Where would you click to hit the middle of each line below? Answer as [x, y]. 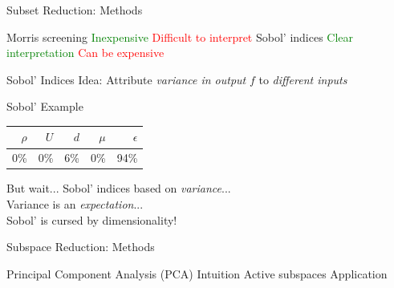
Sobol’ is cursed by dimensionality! [92, 219]
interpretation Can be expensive [85, 53]
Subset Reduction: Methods [75, 10]
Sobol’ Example [45, 106]
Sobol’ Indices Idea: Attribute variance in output [126, 79]
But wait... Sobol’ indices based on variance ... [119, 188]
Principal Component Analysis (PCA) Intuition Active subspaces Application [197, 273]
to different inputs [303, 79]
